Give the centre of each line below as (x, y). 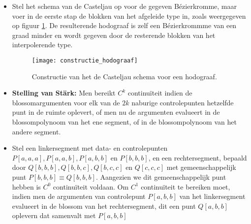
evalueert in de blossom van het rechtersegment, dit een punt (104, 206)
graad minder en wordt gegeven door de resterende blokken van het (114, 35)
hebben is (26, 186)
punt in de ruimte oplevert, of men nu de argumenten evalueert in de (116, 112)
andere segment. (36, 131)
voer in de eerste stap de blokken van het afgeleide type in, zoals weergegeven (129, 16)
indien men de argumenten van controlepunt (79, 196)
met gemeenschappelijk (201, 167)
